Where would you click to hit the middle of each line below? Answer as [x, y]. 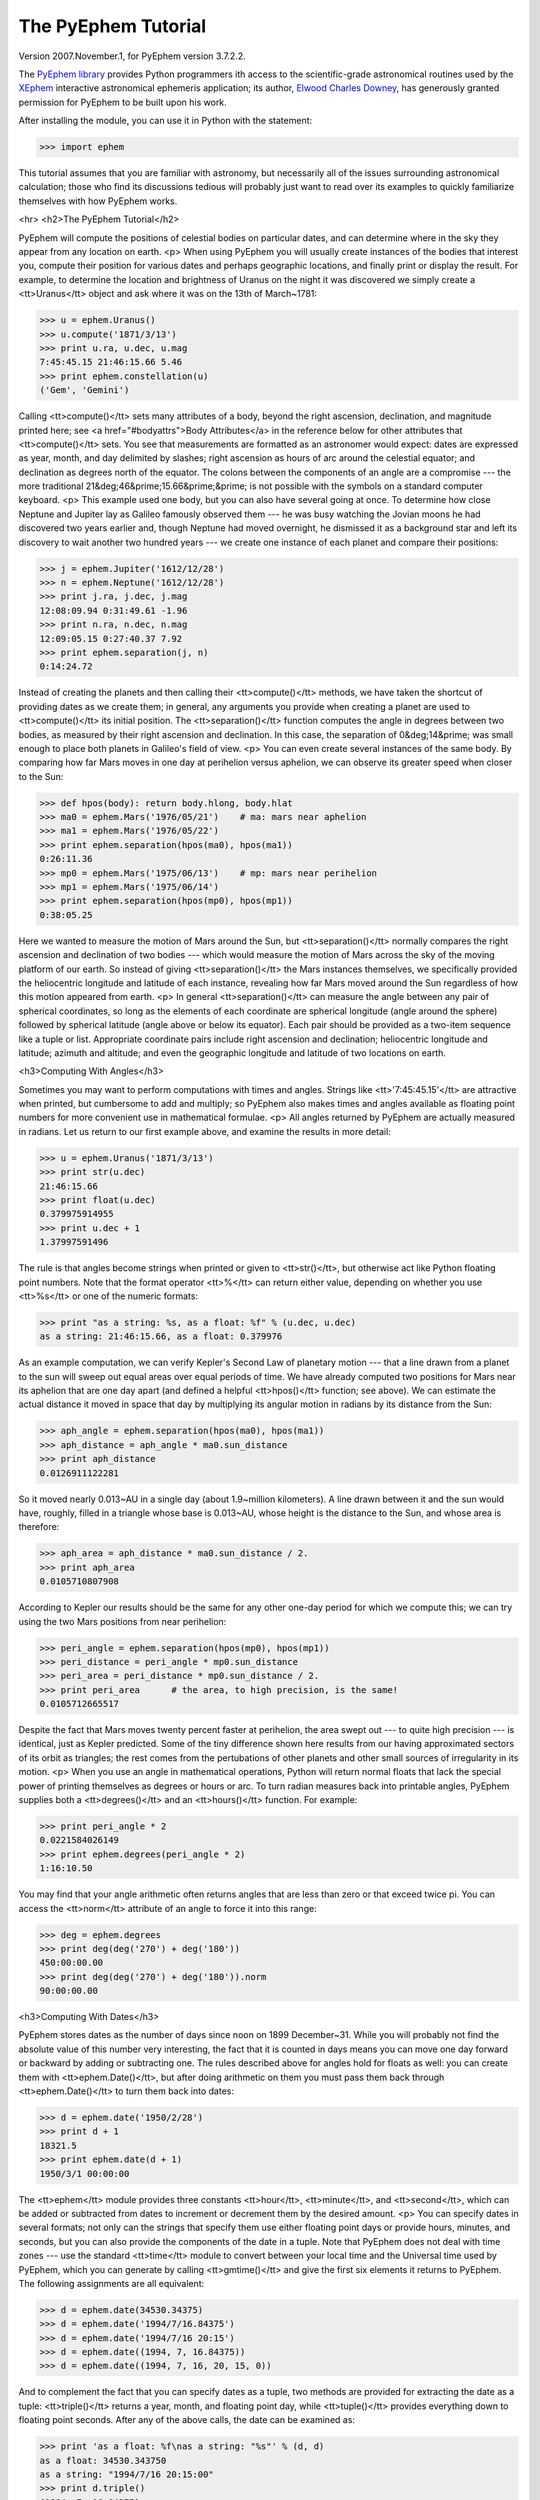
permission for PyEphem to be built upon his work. [122, 102]
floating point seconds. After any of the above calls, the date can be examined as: [186, 2420]
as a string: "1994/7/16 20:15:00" [126, 2474]
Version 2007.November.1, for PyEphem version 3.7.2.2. [132, 56]
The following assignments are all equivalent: [111, 2283]
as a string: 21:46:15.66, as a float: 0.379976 [161, 1336]
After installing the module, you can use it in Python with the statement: [165, 121]
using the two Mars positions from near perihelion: [122, 1621]
